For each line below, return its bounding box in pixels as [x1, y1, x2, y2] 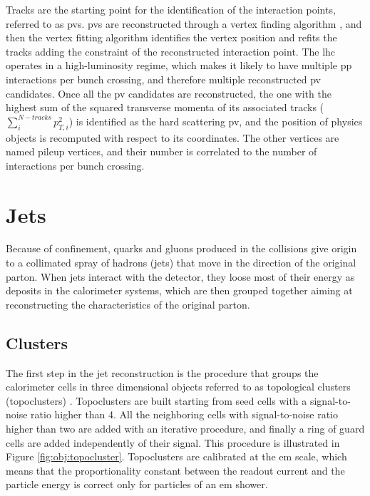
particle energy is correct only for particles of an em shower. [6, 477, 268, 492]
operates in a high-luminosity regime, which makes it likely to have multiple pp [6, 58, 352, 73]
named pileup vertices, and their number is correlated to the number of [6, 144, 317, 159]
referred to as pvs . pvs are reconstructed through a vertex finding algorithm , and [6, 16, 362, 31]
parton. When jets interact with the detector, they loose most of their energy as [6, 269, 355, 284]
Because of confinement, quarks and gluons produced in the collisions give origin [6, 241, 357, 256]
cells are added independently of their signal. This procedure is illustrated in [6, 435, 340, 450]
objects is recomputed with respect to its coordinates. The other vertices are [6, 130, 339, 145]
